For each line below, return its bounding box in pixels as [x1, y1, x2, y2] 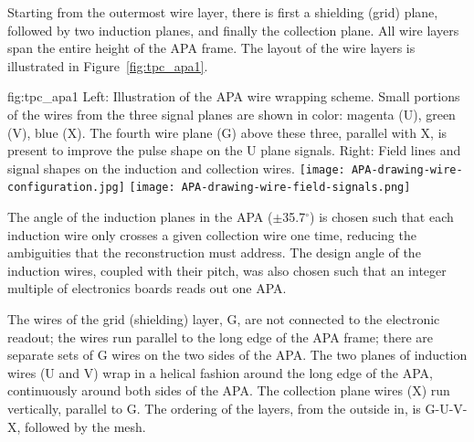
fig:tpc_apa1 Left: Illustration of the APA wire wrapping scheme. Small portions [7, 87, 460, 106]
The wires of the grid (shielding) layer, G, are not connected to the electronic [7, 310, 440, 329]
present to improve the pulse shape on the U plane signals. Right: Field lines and [7, 141, 461, 160]
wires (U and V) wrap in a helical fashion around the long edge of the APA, [7, 363, 433, 382]
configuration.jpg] [7, 181, 125, 195]
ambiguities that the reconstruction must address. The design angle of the [7, 243, 421, 262]
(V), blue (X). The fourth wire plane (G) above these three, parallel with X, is [7, 122, 448, 142]
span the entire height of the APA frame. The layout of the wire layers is [7, 38, 416, 58]
